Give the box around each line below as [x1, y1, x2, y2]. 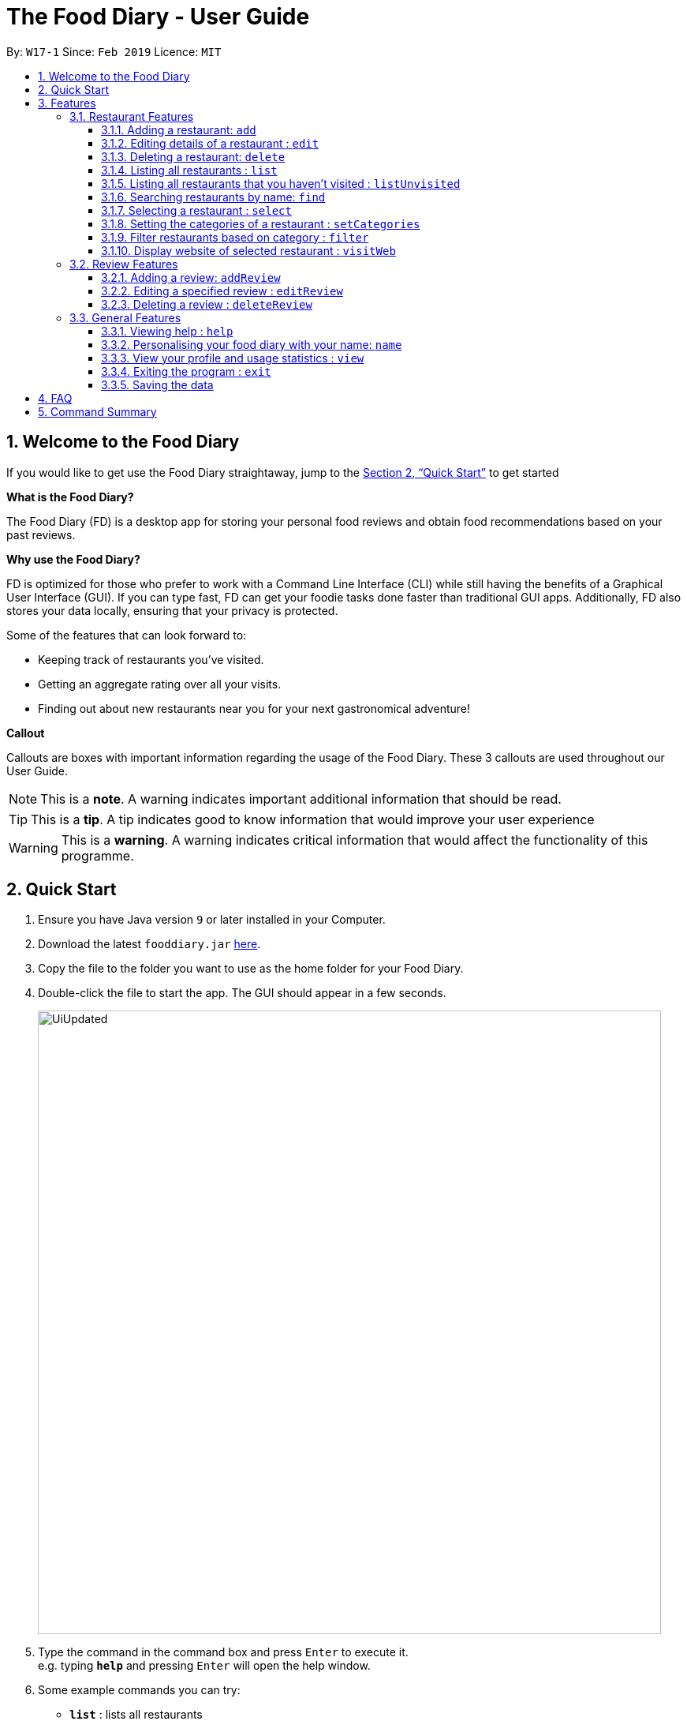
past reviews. [6, 527, 76, 542]
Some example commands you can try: [38, 1683, 241, 1697]
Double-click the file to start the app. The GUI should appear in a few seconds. [38, 986, 446, 1000]
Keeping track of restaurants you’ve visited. [38, 652, 264, 666]
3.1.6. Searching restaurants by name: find [101, 189, 326, 204]
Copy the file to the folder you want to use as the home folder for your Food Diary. [38, 962, 464, 976]
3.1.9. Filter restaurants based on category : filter [101, 230, 369, 244]
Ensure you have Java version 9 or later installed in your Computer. [38, 913, 386, 927]
